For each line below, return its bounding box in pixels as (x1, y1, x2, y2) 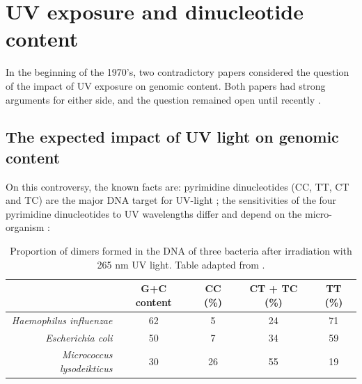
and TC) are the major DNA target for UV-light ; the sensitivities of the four (6, 193, 337, 207)
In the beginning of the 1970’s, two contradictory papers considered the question (6, 65, 349, 79)
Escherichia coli (45, 330, 113, 344)
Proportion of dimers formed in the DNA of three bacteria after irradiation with (10, 243, 352, 258)
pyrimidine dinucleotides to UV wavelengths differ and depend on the (6, 206, 302, 221)
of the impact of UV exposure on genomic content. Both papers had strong (6, 78, 326, 93)
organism (6, 220, 45, 234)
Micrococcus (61, 347, 113, 362)
